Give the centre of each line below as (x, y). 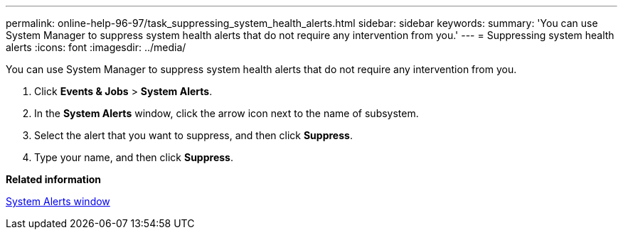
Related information (54, 179)
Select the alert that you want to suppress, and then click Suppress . (193, 135)
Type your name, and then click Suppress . (134, 157)
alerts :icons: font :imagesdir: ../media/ (96, 47)
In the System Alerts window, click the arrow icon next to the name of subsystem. (227, 113)
